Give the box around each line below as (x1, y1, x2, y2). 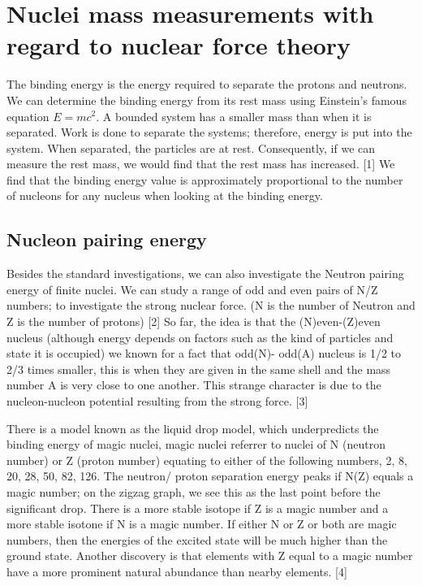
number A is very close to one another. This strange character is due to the (6, 376, 381, 393)
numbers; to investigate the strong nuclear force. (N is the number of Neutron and (6, 297, 416, 314)
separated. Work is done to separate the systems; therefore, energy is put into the (6, 124, 412, 141)
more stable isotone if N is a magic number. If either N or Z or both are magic (6, 515, 397, 532)
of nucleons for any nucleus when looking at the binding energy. (6, 187, 323, 204)
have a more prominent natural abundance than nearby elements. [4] (6, 562, 347, 579)
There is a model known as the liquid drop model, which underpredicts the (6, 419, 379, 436)
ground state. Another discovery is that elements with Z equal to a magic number (6, 547, 413, 564)
